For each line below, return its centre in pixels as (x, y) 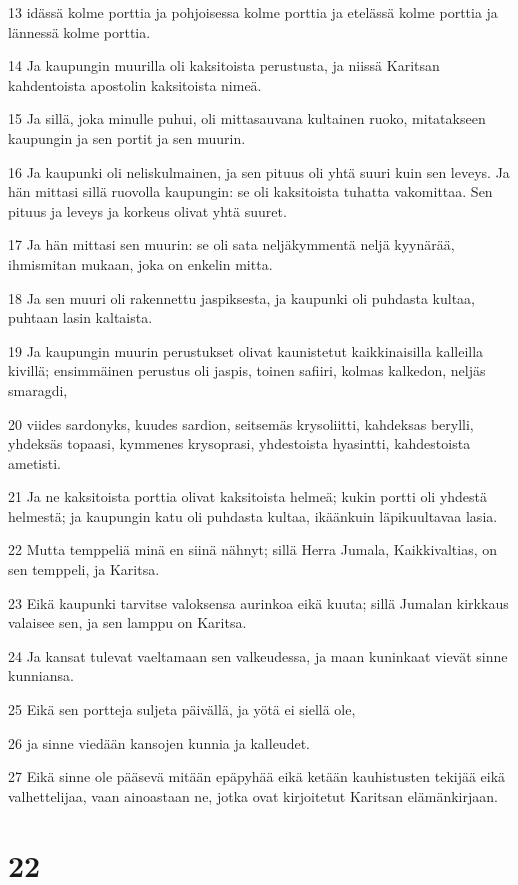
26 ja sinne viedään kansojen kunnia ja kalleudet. (159, 742)
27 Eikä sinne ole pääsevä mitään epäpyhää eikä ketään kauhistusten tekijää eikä (257, 776)
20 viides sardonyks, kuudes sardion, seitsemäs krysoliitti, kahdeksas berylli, (241, 423)
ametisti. (34, 462)
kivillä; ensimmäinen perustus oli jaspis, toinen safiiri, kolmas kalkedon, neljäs (247, 370)
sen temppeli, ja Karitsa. (84, 569)
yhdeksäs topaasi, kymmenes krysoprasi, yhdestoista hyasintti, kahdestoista (239, 443)
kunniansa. (41, 675)
